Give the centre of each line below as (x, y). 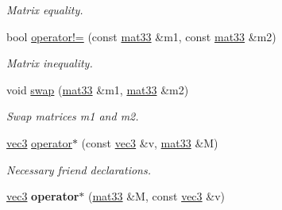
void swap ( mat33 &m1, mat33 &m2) (98, 89)
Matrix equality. (45, 10)
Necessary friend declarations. (79, 169)
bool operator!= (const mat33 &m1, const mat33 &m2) (141, 36)
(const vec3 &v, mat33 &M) (150, 142)
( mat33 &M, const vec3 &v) (156, 196)
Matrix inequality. (50, 63)
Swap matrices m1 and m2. (73, 116)
